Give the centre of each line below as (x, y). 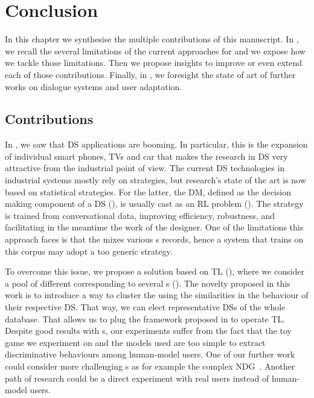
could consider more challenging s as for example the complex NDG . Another (150, 366)
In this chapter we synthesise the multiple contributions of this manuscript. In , (152, 39)
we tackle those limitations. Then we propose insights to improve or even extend (153, 63)
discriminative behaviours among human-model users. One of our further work (150, 354)
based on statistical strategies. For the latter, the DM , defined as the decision (148, 191)
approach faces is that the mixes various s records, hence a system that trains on (154, 239)
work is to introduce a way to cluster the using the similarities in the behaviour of (157, 295)
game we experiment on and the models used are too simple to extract (135, 342)
